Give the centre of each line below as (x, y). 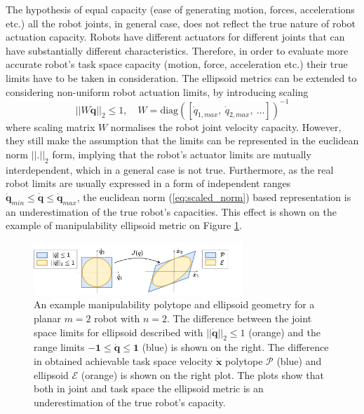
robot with (117, 318)
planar (47, 318)
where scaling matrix (50, 126)
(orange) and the (284, 332)
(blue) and (299, 361)
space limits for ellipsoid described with (119, 332)
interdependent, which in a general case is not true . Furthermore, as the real (170, 169)
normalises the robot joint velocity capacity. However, (226, 126)
